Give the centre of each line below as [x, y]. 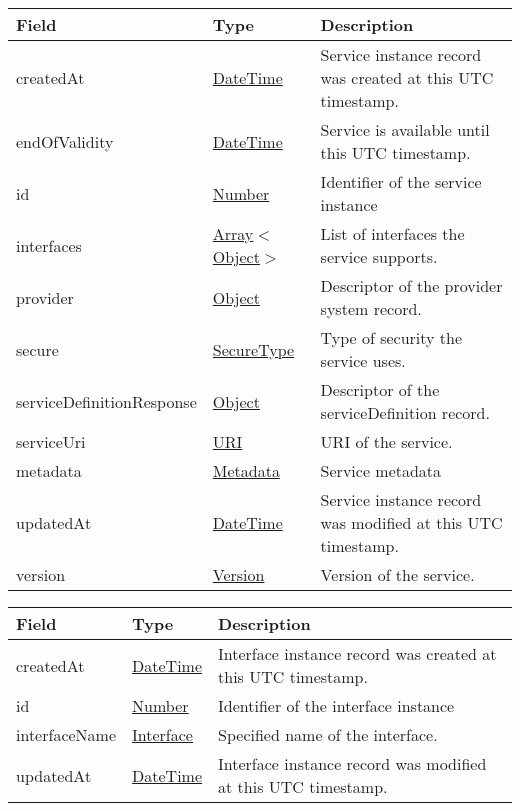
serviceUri [51, 441]
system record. [371, 308]
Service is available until [405, 129]
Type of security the [391, 337]
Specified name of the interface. [328, 734]
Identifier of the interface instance [336, 705]
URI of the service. [386, 441]
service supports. [379, 256]
